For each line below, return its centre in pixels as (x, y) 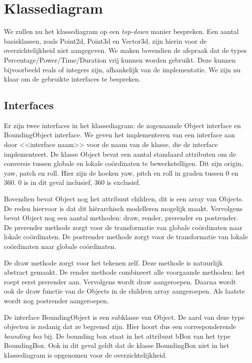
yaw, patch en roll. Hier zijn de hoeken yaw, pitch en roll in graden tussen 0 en (121, 173)
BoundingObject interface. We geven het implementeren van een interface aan (119, 135)
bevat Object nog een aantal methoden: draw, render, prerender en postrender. (121, 218)
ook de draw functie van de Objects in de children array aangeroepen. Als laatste (125, 291)
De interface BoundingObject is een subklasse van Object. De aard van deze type (124, 317)
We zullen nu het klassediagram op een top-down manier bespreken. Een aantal (121, 31)
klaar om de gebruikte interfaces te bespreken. (72, 79)
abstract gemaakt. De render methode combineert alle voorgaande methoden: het (125, 272)
